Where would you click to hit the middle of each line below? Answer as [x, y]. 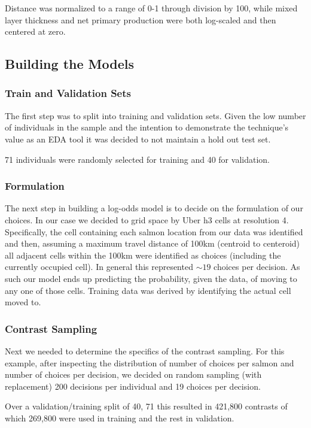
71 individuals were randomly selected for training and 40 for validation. [137, 159]
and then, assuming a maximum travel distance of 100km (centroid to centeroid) [153, 243]
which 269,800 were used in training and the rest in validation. [120, 418]
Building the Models [69, 64]
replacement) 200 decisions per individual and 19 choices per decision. [133, 386]
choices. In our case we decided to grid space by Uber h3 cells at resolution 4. [147, 219]
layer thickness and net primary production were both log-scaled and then [141, 19]
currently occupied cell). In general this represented [99, 267]
